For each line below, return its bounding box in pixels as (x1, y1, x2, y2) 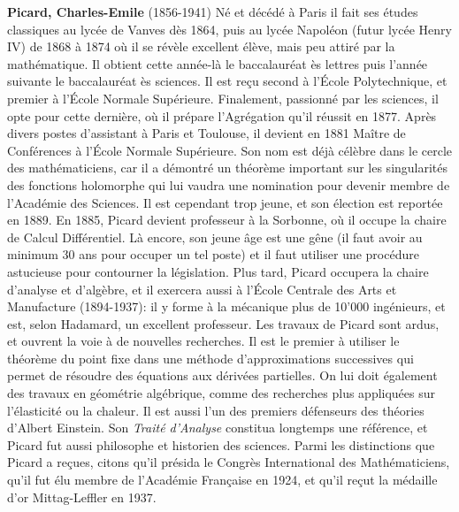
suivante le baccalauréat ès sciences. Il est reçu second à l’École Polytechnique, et (7, 72, 448, 90)
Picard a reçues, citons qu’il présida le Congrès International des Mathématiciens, (7, 453, 450, 471)
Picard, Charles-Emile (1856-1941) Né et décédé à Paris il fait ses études (7, 3, 418, 20)
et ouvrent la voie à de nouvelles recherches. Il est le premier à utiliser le (7, 332, 400, 350)
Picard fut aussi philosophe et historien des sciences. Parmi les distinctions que (7, 435, 435, 454)
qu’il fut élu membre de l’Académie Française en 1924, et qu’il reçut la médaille (7, 470, 438, 489)
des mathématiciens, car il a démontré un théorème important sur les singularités (7, 158, 448, 177)
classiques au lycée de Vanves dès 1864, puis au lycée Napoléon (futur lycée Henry (7, 19, 452, 38)
